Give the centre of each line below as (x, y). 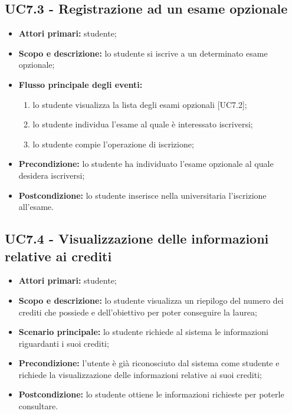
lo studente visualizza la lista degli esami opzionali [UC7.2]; (140, 104)
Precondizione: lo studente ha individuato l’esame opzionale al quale (146, 164)
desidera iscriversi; (52, 175)
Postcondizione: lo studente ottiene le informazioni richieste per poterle (151, 394)
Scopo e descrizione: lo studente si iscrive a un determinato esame (143, 53)
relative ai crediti (58, 256)
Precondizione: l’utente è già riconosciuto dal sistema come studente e (149, 363)
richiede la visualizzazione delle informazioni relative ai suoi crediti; (140, 374)
